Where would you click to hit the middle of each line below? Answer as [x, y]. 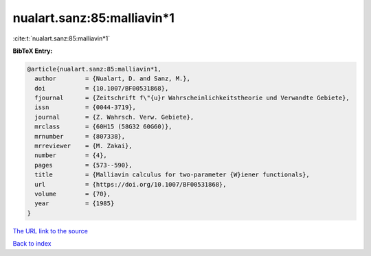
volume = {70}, [73, 194]
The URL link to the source [50, 231]
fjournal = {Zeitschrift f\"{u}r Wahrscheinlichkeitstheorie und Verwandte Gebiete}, [192, 98]
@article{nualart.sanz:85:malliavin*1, [94, 69]
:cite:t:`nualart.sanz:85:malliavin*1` [61, 38]
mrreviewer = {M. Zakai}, [84, 146]
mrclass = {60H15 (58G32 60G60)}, [103, 127]
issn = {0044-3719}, [86, 107]
